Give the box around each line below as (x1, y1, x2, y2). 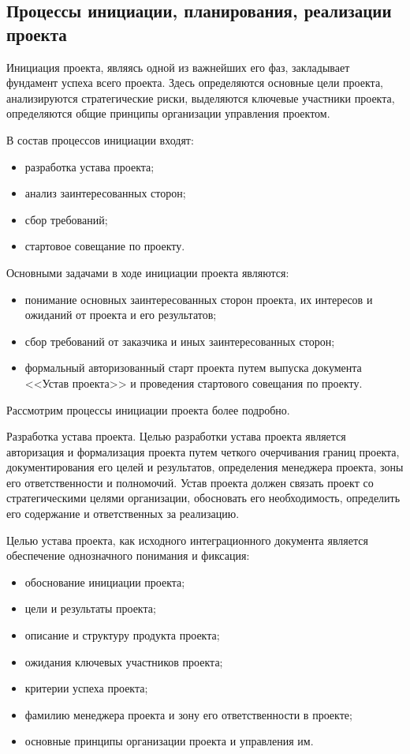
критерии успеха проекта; (24, 680, 148, 696)
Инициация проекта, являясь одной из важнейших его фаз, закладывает (6, 58, 350, 75)
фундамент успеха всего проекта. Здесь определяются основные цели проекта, (6, 74, 384, 91)
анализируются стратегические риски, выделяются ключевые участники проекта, (6, 89, 395, 106)
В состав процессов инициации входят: (6, 131, 194, 148)
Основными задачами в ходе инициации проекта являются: (6, 264, 289, 280)
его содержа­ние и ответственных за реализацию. (6, 505, 240, 522)
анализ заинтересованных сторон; (24, 185, 186, 201)
